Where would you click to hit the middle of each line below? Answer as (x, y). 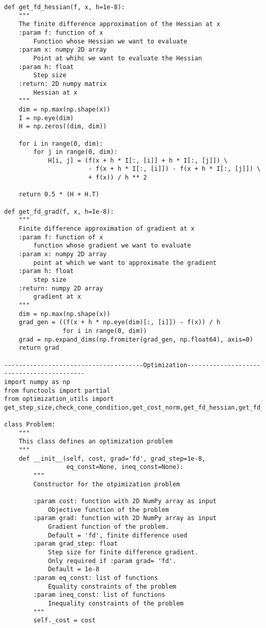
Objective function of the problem (108, 510)
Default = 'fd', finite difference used (117, 535)
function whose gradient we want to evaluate (112, 246)
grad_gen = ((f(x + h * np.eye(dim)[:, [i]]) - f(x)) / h (119, 322)
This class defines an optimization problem (96, 442)
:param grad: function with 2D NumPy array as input (125, 518)
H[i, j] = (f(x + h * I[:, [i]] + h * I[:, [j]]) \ (138, 160)
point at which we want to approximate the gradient (125, 263)
